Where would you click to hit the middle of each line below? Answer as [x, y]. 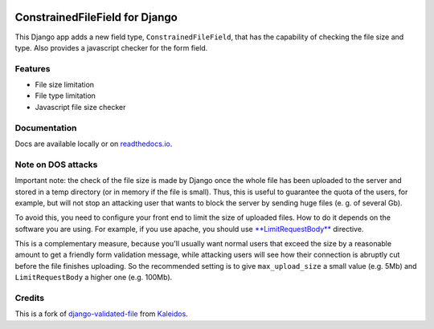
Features [33, 68]
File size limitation [65, 85]
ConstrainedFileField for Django [96, 17]
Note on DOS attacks [56, 164]
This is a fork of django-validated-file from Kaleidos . [101, 314]
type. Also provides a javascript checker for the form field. [111, 47]
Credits [29, 298]
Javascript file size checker [80, 107]
